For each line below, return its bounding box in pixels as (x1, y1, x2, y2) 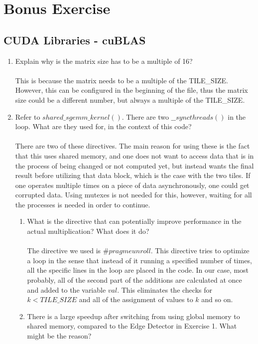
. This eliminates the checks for (117, 284, 212, 295)
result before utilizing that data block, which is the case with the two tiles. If (15, 170, 251, 180)
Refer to (15, 111, 40, 122)
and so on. (201, 294, 233, 305)
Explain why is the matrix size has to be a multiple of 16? (15, 55, 193, 66)
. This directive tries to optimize (150, 245, 250, 256)
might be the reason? (27, 331, 92, 341)
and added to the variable (27, 284, 106, 295)
